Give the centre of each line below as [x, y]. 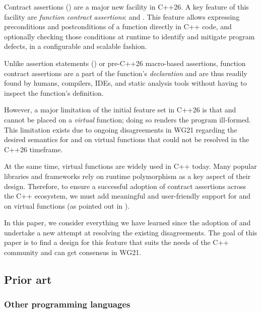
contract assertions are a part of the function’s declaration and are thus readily [126, 73]
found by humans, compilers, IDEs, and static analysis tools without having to [125, 83]
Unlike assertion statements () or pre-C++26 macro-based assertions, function [125, 63]
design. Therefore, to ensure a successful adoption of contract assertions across [125, 186]
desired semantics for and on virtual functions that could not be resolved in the [127, 139]
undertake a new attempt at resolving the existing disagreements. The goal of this [131, 232]
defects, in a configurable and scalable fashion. [76, 46]
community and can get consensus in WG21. [73, 252]
